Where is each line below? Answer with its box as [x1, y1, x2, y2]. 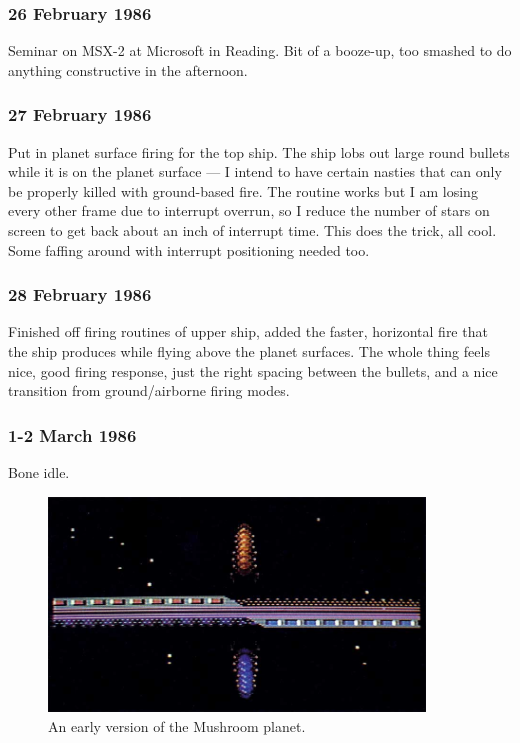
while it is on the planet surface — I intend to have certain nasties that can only [8, 161, 502, 182]
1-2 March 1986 [8, 422, 137, 447]
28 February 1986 [8, 282, 152, 307]
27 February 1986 [8, 102, 152, 127]
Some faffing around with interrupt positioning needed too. [8, 239, 370, 260]
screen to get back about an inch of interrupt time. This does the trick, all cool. [8, 220, 497, 240]
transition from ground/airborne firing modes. [8, 380, 290, 401]
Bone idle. [8, 462, 70, 482]
